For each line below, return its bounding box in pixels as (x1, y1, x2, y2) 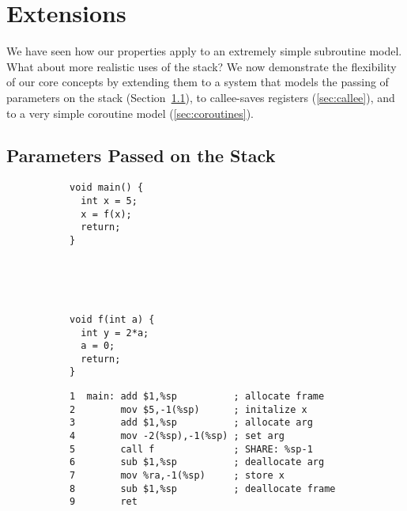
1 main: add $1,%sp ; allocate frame (70, 391, 325, 403)
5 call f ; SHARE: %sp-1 (70, 443, 313, 455)
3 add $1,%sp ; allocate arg (70, 417, 313, 429)
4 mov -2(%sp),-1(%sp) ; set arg (70, 430, 285, 442)
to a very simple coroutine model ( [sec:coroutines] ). (6, 104, 254, 121)
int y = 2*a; (81, 327, 149, 339)
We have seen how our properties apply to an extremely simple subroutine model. (6, 43, 402, 59)
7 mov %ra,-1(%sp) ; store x (70, 470, 285, 482)
